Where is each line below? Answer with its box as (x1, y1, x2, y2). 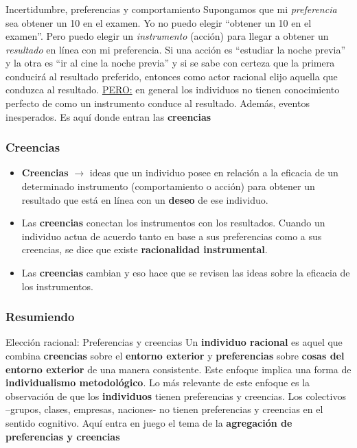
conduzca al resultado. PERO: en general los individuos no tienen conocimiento (5, 82, 340, 97)
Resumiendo (5, 308, 75, 325)
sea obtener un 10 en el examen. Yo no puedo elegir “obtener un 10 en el (5, 15, 312, 30)
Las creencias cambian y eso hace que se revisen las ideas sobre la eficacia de (21, 266, 350, 280)
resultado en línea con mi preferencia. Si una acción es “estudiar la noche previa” (5, 42, 346, 56)
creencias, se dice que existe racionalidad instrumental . (21, 242, 268, 257)
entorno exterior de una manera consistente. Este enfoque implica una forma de (5, 362, 352, 376)
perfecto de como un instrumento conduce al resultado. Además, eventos (5, 96, 310, 110)
